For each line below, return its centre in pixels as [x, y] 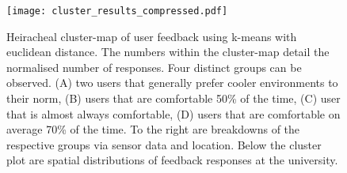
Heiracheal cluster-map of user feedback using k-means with [152, 36]
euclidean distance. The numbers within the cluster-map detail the [168, 52]
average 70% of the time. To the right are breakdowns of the [153, 129]
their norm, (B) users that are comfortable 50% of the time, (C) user [173, 98]
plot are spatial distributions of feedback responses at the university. [172, 160]
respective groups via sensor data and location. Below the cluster [164, 144]
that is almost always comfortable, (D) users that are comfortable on [173, 113]
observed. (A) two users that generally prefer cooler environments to [172, 83]
